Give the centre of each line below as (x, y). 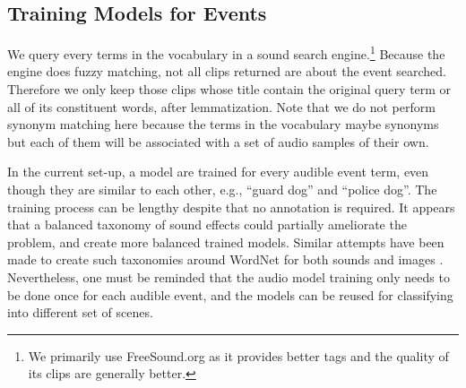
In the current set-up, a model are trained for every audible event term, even (218, 172)
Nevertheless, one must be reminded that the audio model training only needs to (229, 276)
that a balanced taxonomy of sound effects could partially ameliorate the (207, 224)
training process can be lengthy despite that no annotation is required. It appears (231, 207)
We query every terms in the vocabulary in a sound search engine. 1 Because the (226, 52)
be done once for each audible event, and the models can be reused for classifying (230, 294)
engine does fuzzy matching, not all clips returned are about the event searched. (227, 71)
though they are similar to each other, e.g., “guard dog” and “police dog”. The (222, 190)
